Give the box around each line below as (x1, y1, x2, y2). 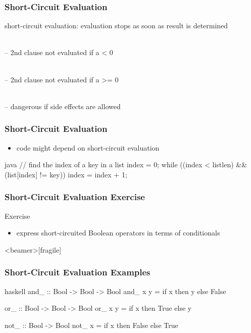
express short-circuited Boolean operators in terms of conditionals (16, 227, 220, 238)
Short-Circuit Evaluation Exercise (5, 191, 145, 203)
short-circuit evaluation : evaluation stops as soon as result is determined (5, 20, 228, 31)
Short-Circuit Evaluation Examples (5, 266, 150, 278)
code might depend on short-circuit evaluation (16, 142, 160, 153)
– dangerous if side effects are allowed (5, 101, 121, 111)
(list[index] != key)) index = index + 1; (5, 169, 127, 179)
